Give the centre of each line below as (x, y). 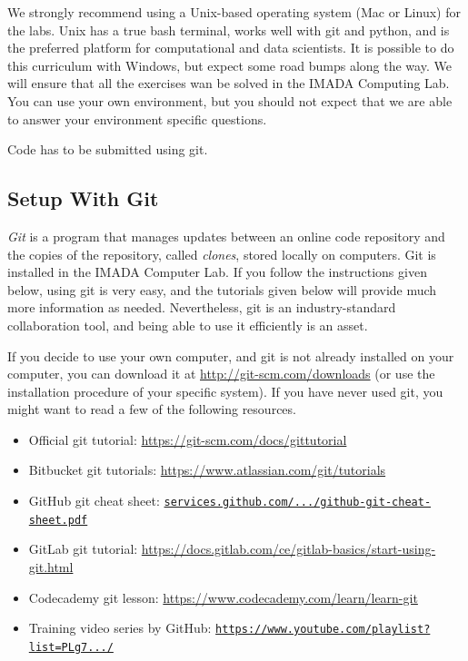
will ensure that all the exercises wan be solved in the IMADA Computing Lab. (229, 83)
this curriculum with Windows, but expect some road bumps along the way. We (229, 65)
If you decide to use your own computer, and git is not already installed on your (231, 355)
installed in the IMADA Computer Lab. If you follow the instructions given (217, 272)
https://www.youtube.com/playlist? (323, 630)
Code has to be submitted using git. (108, 149)
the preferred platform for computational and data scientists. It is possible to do (231, 48)
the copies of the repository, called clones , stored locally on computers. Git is (222, 254)
